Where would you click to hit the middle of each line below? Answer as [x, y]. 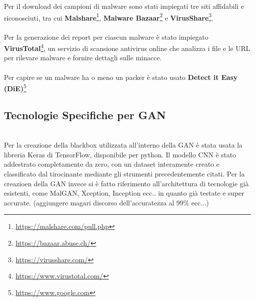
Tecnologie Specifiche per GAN [85, 114]
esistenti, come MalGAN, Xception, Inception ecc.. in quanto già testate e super [124, 193]
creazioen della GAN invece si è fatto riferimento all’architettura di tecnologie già [126, 183]
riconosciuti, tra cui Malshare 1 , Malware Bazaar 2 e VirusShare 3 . [109, 17]
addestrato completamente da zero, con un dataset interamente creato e [112, 164]
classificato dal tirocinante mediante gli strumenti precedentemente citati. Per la [124, 174]
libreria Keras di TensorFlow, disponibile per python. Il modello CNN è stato [120, 154]
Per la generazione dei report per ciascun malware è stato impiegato [106, 37]
